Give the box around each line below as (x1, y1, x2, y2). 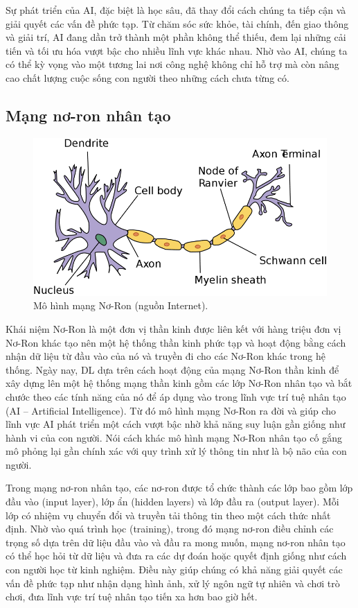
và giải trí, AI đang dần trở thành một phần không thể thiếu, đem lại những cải (6, 30, 346, 44)
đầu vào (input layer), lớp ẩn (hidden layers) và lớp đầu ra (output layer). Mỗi (6, 494, 339, 509)
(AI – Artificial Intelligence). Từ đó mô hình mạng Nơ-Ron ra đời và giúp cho (6, 403, 337, 417)
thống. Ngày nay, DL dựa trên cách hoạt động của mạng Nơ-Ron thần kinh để (6, 362, 339, 376)
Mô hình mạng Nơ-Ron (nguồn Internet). (33, 298, 208, 313)
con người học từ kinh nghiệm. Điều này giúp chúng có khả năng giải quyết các (6, 562, 343, 577)
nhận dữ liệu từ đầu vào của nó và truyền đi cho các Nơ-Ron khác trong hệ (6, 349, 325, 363)
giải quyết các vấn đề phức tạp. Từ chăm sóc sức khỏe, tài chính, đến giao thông (6, 16, 349, 31)
